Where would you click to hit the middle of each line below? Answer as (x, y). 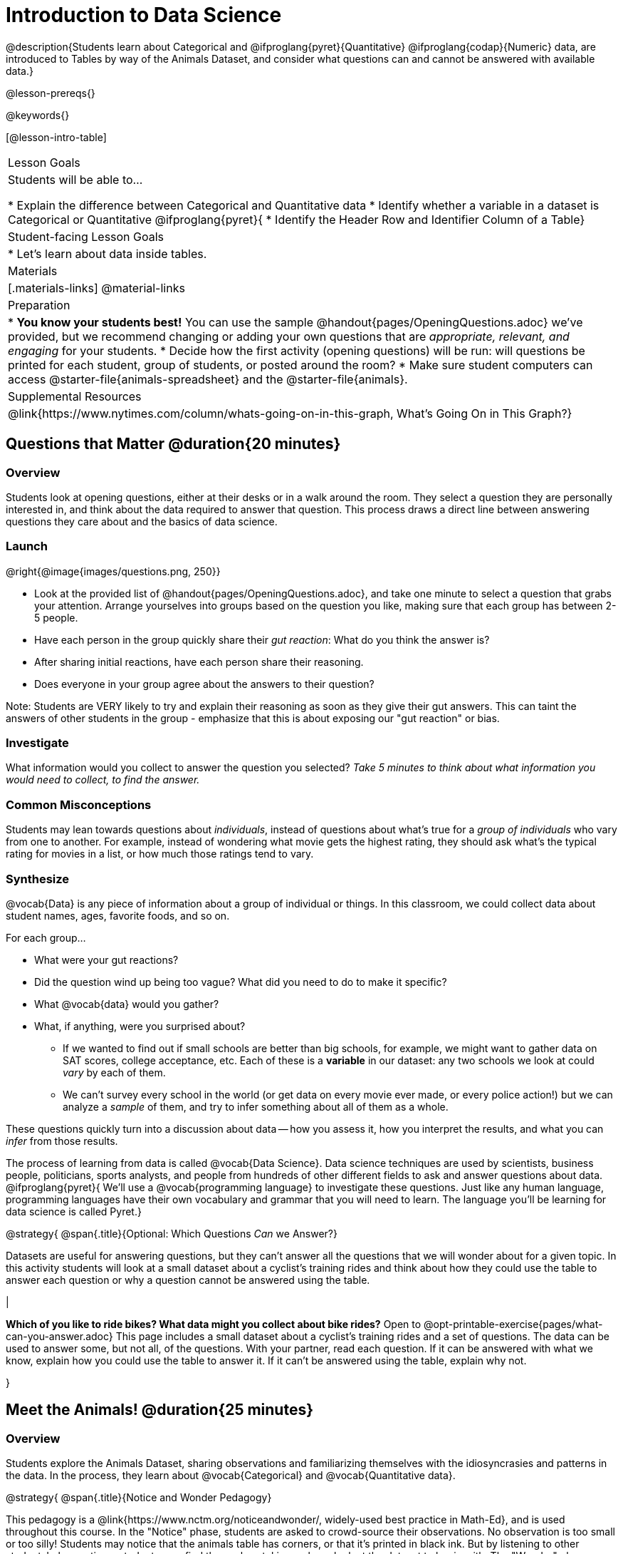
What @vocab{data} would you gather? (127, 1004)
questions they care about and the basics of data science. (142, 521)
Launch (27, 546)
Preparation (39, 305)
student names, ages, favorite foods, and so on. (118, 915)
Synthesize (38, 879)
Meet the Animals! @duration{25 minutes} (160, 1410)
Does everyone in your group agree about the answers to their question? (204, 684)
